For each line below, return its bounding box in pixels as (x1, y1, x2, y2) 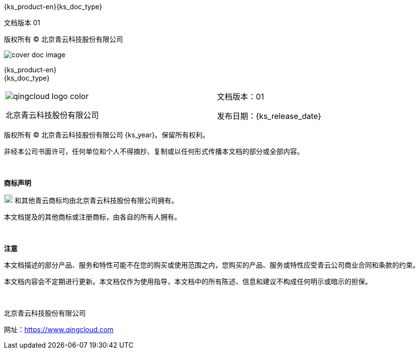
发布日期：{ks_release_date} (217, 111, 322, 121)
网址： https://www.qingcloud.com (4, 325, 114, 334)
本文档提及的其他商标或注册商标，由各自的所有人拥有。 (4, 213, 181, 221)
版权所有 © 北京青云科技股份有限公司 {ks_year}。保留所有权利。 (4, 131, 209, 139)
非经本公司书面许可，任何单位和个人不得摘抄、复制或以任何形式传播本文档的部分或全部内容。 (4, 147, 304, 155)
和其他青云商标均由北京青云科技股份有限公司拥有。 (14, 196, 178, 204)
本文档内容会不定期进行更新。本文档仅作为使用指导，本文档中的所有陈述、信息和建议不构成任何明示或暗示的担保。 (4, 277, 372, 286)
